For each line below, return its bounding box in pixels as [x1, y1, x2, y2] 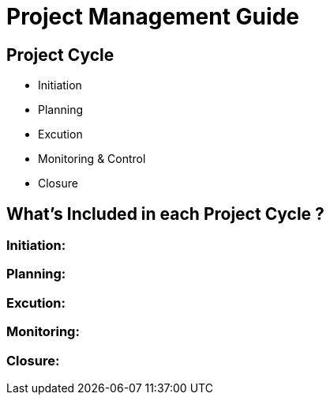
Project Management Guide [6, 3, 299, 30]
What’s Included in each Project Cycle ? [6, 203, 324, 224]
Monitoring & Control [38, 152, 146, 166]
